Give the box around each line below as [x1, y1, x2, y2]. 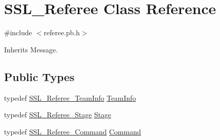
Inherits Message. [4, 44, 58, 54]
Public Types [4, 68, 75, 84]
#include [4, 27, 32, 38]
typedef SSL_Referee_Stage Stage [4, 109, 111, 120]
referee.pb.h [43, 27, 80, 38]
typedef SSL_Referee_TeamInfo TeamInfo [4, 92, 136, 103]
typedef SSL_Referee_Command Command [4, 126, 141, 136]
